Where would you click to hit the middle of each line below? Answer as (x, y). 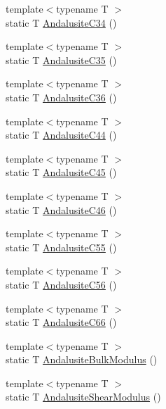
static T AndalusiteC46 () (61, 209)
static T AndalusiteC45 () (61, 172)
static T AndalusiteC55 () (61, 247)
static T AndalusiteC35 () (61, 59)
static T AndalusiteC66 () (61, 322)
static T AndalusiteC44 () (61, 135)
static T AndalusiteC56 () (61, 284)
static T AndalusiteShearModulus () (83, 397)
